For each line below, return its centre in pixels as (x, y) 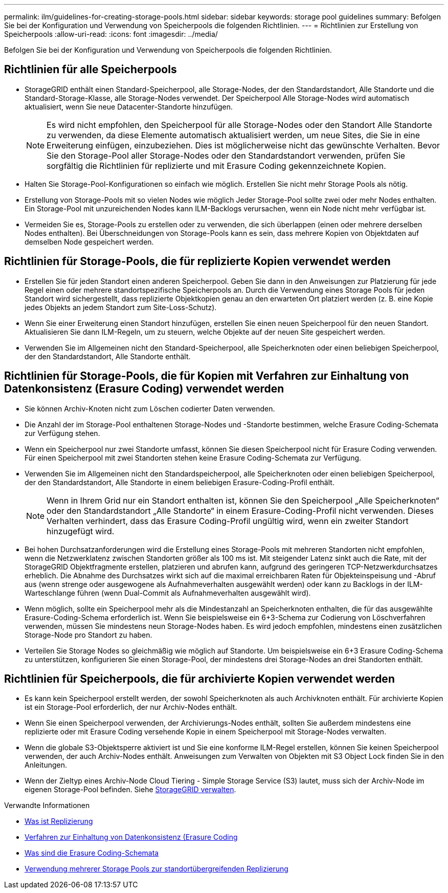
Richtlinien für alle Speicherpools (91, 70)
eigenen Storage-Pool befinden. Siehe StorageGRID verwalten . (130, 790)
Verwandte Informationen (47, 805)
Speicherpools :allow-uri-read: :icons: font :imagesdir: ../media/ (111, 34)
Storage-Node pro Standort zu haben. (88, 635)
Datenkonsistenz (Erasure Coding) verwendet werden (144, 389)
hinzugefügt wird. (81, 531)
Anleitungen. (46, 765)
